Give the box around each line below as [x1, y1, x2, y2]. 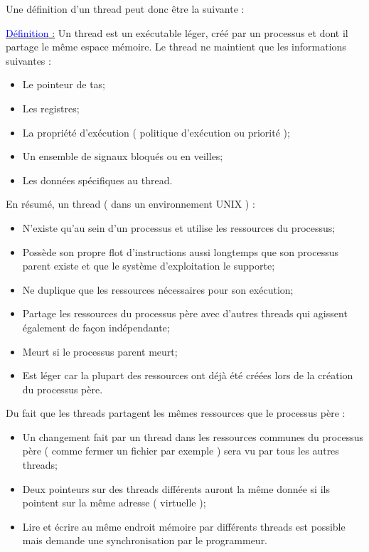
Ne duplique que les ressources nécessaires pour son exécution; [22, 282, 294, 297]
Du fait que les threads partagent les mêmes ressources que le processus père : [6, 405, 346, 420]
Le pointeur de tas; [22, 77, 105, 92]
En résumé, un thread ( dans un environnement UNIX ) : [6, 196, 255, 211]
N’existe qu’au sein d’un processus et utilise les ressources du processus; [22, 220, 336, 235]
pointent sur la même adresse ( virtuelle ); [22, 495, 206, 510]
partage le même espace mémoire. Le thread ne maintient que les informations [6, 39, 346, 54]
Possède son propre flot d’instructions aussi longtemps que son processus [22, 244, 339, 259]
